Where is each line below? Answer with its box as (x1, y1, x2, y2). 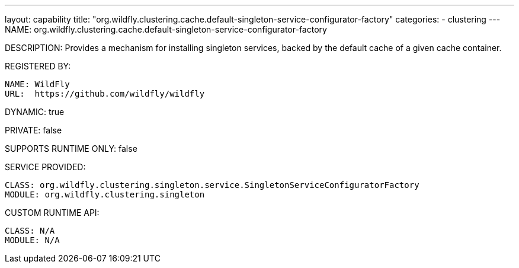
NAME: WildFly (5, 79, 70, 89)
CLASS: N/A (5, 226, 55, 235)
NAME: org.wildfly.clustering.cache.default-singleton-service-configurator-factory (5, 24, 327, 34)
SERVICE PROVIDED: (5, 162, 86, 172)
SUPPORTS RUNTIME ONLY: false (5, 143, 137, 154)
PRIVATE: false (5, 125, 62, 135)
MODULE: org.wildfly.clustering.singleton (5, 190, 205, 199)
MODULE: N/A (5, 235, 60, 245)
